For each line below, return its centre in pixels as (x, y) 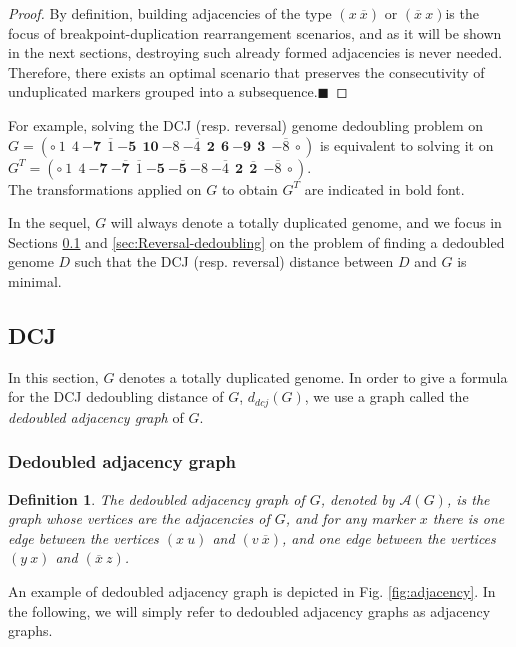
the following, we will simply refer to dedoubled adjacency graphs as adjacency (249, 610)
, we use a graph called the (386, 396)
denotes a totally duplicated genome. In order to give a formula (313, 376)
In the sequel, (49, 222)
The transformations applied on (105, 188)
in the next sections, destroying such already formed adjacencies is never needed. (255, 52)
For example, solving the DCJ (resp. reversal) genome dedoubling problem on (246, 124)
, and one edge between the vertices (389, 537)
